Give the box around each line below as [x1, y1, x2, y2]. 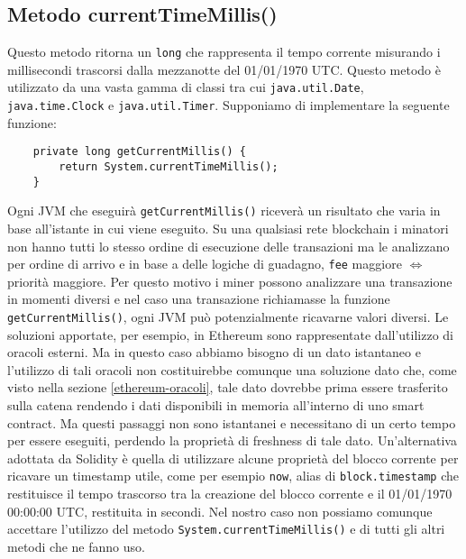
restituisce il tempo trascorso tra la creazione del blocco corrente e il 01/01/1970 [7, 484, 452, 503]
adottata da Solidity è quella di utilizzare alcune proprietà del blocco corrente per [7, 448, 459, 467]
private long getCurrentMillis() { [32, 145, 246, 159]
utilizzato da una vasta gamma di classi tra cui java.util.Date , [7, 78, 364, 96]
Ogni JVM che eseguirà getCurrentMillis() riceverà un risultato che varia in [7, 201, 441, 220]
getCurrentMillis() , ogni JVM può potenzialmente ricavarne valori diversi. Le [7, 307, 449, 326]
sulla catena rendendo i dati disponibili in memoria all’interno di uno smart [7, 396, 425, 415]
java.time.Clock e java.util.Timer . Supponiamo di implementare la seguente [7, 96, 450, 115]
